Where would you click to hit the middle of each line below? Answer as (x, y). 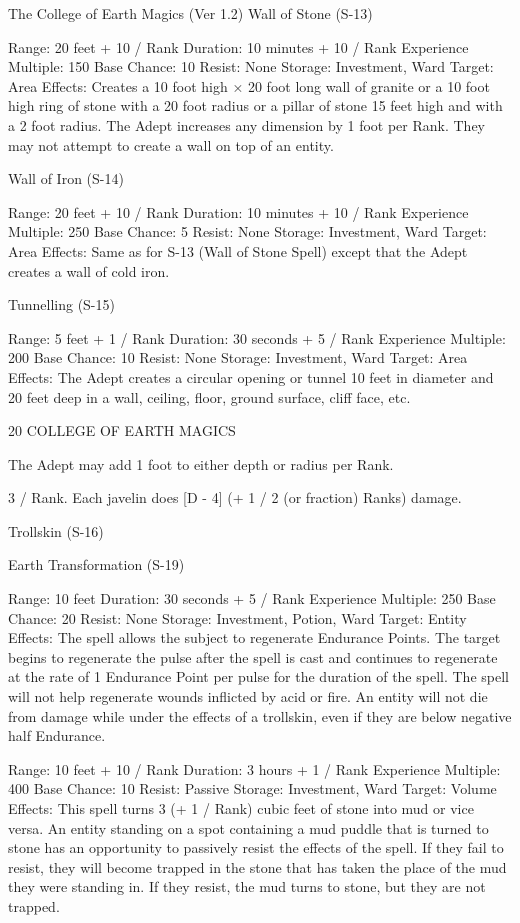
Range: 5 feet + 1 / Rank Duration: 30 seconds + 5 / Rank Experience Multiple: (257, 337)
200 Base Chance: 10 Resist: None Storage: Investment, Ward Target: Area (238, 357)
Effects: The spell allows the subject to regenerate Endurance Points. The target (254, 637)
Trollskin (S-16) (56, 530)
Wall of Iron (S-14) (66, 178)
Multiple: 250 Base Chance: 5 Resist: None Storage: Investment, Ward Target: (247, 231)
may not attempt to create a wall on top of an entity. (171, 144)
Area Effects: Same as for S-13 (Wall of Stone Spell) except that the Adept (238, 250)
